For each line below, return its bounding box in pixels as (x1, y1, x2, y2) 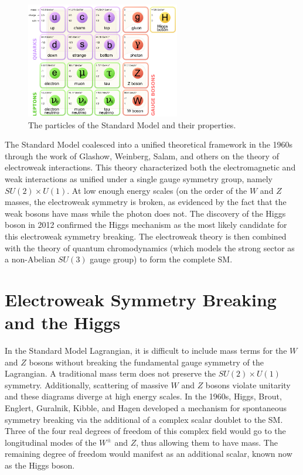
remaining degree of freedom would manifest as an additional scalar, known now (5, 447, 292, 460)
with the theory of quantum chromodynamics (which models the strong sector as (5, 241, 295, 254)
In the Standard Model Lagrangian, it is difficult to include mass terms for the (5, 344, 287, 357)
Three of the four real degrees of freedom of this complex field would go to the (5, 425, 286, 437)
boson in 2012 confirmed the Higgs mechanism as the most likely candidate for (5, 218, 287, 231)
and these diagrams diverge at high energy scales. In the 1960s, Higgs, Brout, (5, 390, 282, 402)
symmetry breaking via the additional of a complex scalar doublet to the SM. (5, 413, 283, 425)
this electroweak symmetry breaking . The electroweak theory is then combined (5, 230, 287, 242)
